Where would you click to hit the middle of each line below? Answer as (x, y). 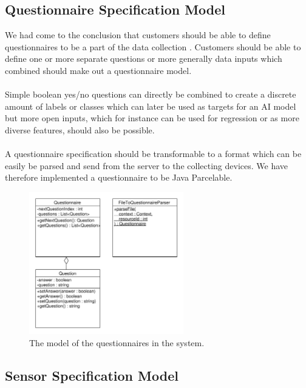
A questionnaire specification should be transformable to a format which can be (153, 154)
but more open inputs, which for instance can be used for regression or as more (152, 118)
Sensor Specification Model (92, 375)
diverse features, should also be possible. (80, 129)
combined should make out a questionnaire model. (98, 70)
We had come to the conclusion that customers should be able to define (138, 35)
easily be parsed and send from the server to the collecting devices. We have (146, 165)
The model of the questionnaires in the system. (117, 342)
